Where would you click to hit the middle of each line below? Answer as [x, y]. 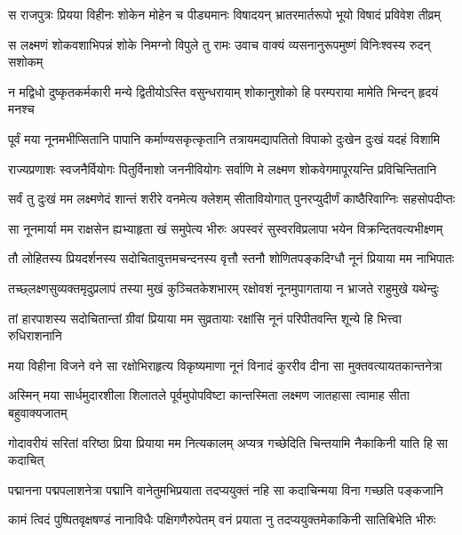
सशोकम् [26, 62]
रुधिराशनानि [35, 335]
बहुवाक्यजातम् [38, 412]
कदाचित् [26, 460]
